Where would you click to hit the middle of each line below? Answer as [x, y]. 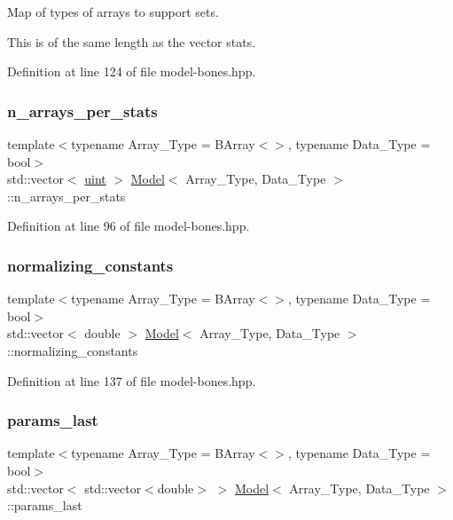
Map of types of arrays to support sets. [113, 12]
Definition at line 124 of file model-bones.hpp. [132, 71]
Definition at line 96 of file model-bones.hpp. [129, 226]
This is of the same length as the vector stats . [132, 41]
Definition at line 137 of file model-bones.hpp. [132, 380]
